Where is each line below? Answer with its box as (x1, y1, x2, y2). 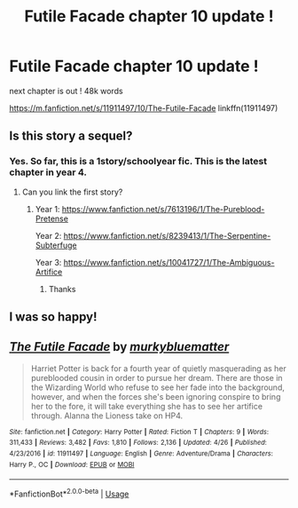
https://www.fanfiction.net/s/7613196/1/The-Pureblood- (61, 203, 265, 214)
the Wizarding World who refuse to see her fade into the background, (30, 382, 286, 393)
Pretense (35, 213, 69, 224)
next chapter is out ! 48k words (9, 85, 123, 96)
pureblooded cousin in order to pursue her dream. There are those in (30, 372, 283, 383)
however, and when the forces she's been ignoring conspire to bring (30, 391, 281, 401)
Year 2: (35, 230, 62, 241)
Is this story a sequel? (9, 129, 133, 144)
